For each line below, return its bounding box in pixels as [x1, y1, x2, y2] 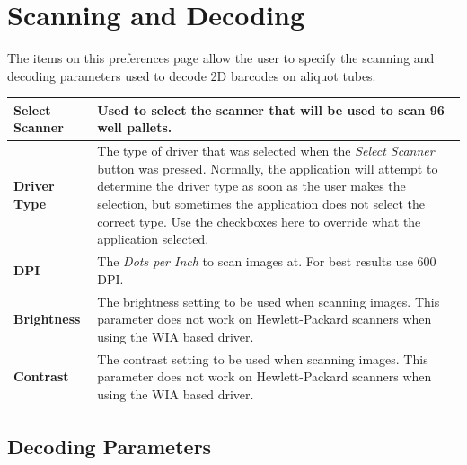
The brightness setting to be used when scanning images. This [97, 291, 440, 310]
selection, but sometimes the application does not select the [97, 194, 426, 213]
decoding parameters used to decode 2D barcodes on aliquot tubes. [7, 66, 376, 85]
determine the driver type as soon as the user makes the [97, 176, 406, 195]
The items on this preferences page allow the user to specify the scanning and [7, 49, 435, 67]
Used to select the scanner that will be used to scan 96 [97, 100, 445, 119]
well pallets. [97, 118, 172, 137]
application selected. [97, 229, 209, 248]
